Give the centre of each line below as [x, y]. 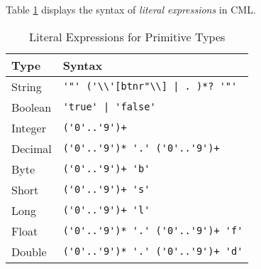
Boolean [32, 107]
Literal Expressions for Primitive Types [127, 36]
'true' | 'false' [109, 107]
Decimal [32, 148]
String [27, 86]
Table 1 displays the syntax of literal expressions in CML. [131, 9]
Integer [29, 127]
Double [29, 251]
